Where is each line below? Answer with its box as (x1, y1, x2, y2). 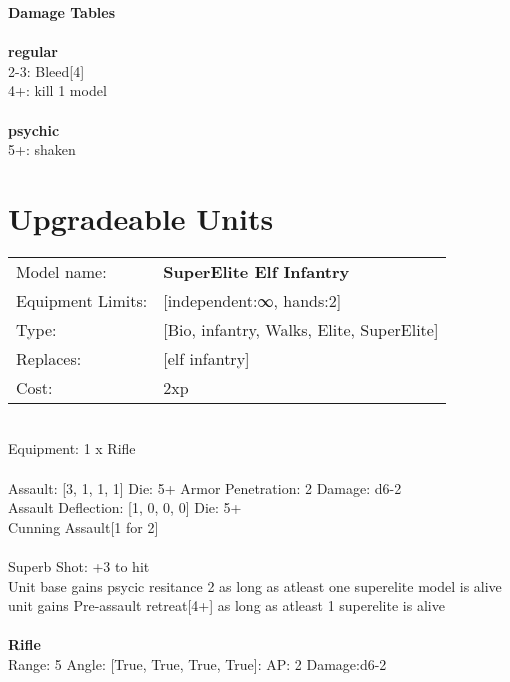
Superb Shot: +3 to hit (8, 556, 150, 577)
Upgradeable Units (8, 197, 274, 238)
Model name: (16, 259, 107, 283)
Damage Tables (8, 2, 116, 22)
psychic (8, 119, 60, 140)
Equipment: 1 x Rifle (8, 438, 136, 459)
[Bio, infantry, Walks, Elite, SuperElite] (163, 317, 439, 341)
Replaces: (16, 346, 82, 370)
